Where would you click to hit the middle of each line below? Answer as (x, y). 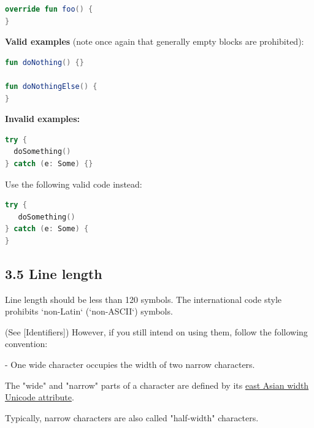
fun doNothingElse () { (51, 86)
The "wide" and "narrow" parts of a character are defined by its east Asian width (157, 385)
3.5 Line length (54, 273)
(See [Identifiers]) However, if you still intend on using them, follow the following (156, 331)
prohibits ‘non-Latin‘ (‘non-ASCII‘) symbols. (89, 311)
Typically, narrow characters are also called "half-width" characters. (132, 417)
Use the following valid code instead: (74, 184)
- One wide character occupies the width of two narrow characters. (130, 365)
